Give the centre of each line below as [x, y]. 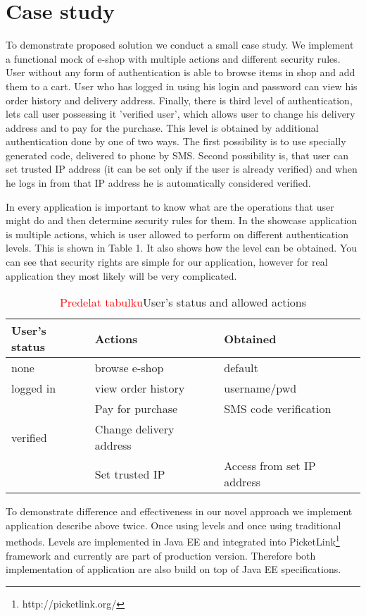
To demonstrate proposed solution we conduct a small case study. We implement [180, 45]
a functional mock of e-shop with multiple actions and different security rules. [173, 58]
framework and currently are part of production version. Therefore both [161, 555]
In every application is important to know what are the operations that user [170, 206]
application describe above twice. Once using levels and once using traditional [173, 525]
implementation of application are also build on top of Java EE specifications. [173, 569]
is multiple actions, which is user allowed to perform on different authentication [177, 234]
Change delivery [134, 429]
